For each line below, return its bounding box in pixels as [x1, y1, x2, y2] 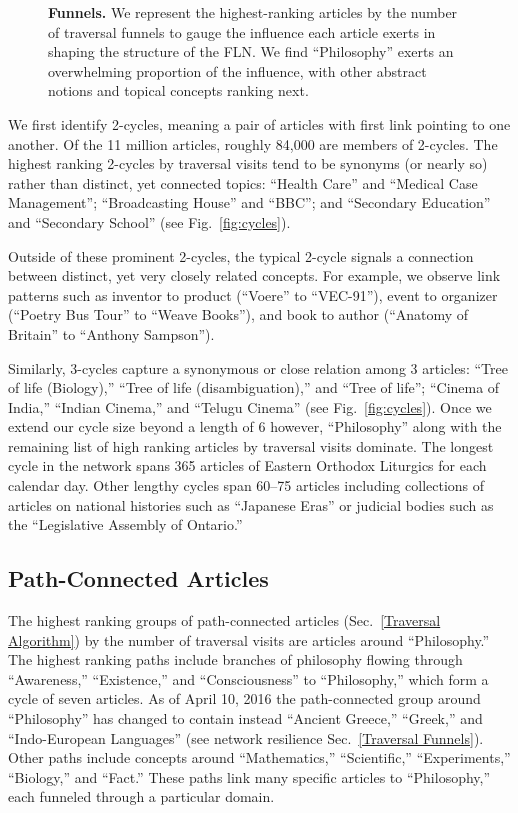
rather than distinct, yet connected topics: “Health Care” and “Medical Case [8, 172, 478, 193]
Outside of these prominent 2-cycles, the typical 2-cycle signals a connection [8, 245, 474, 266]
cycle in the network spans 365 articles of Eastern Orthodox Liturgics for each [8, 455, 487, 476]
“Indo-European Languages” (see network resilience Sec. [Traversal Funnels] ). [8, 727, 484, 748]
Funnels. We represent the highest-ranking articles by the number [48, 2, 458, 22]
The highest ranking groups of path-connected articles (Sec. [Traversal [8, 610, 441, 631]
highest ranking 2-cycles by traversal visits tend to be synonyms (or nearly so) [8, 153, 488, 174]
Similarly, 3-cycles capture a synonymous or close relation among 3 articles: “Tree [8, 357, 508, 378]
